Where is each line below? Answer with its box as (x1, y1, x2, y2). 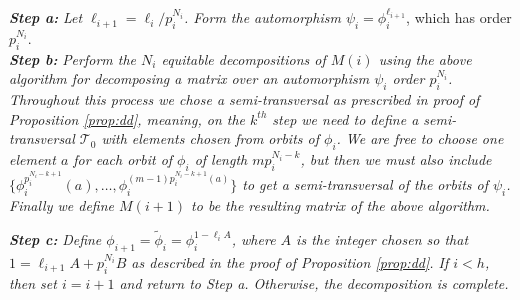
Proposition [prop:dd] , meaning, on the (9, 108, 246, 129)
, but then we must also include (300, 149, 492, 170)
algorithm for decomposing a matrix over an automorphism (9, 68, 370, 89)
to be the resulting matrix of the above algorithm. (191, 195, 490, 216)
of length (194, 149, 248, 170)
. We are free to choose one (336, 128, 504, 149)
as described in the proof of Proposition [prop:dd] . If (131, 251, 449, 272)
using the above (378, 48, 472, 69)
